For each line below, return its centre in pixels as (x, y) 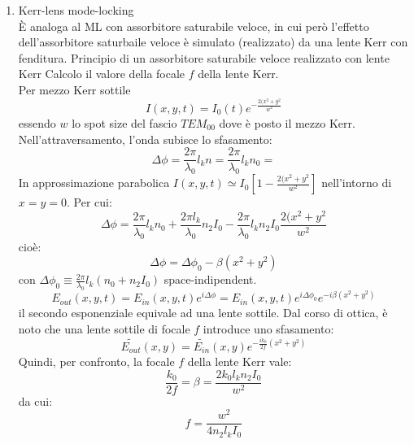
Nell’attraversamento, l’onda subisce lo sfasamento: (145, 139)
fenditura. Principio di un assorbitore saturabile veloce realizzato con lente (204, 57)
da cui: (35, 400)
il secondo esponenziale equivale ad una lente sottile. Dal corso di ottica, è (203, 313)
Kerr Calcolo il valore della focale (102, 74)
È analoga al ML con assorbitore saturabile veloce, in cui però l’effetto (194, 26)
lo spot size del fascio (124, 123)
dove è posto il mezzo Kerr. (287, 123)
